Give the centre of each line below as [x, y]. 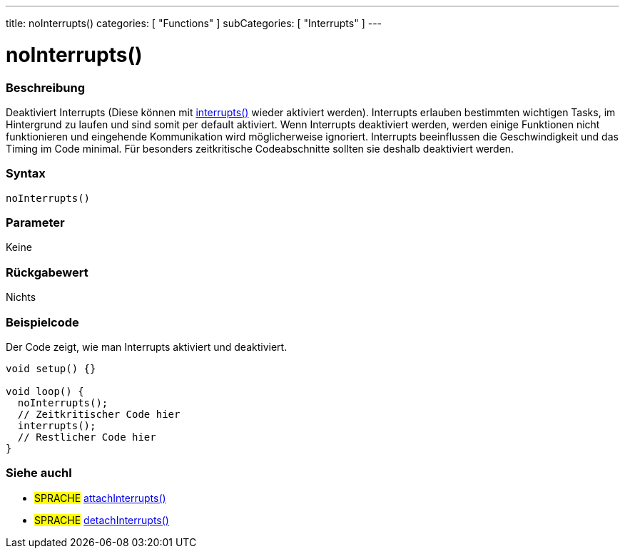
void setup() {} [51, 368]
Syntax [26, 174]
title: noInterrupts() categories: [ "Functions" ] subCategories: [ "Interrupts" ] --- [194, 23]
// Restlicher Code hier [87, 437]
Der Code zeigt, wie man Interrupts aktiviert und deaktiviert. [147, 347]
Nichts [21, 297]
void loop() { [45, 391]
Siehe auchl [39, 473]
